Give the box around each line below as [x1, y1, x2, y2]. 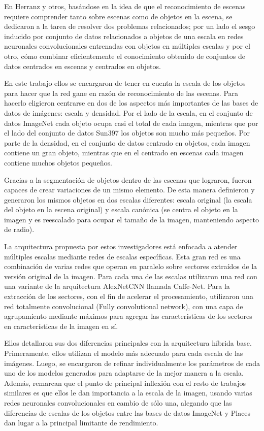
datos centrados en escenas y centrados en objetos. [4, 60, 161, 71]
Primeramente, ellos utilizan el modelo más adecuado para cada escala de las [4, 348, 243, 358]
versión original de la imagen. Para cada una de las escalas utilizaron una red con [4, 271, 257, 281]
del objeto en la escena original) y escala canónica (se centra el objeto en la [4, 204, 238, 215]
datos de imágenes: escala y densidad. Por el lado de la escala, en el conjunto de [4, 107, 253, 118]
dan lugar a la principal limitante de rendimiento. [4, 417, 158, 428]
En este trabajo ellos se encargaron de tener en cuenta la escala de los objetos [4, 78, 246, 88]
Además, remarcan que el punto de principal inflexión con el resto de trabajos [4, 377, 246, 388]
